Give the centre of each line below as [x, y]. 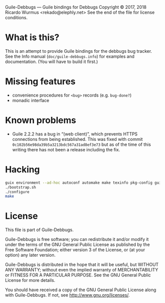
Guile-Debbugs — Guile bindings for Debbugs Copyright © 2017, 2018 [76, 7]
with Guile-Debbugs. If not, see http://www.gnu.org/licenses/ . [68, 295]
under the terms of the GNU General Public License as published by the [78, 245]
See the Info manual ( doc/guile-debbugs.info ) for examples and [70, 56]
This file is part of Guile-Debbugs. [39, 230]
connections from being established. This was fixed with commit [78, 139]
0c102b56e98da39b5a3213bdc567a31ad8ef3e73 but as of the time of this [82, 144]
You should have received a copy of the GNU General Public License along [81, 290]
